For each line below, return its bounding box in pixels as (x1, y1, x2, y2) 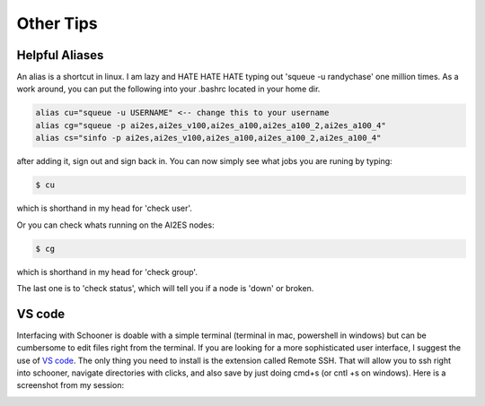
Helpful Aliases (16, 48, 104, 63)
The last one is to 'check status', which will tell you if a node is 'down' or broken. (16, 282, 314, 293)
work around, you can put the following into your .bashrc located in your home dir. (16, 83, 321, 94)
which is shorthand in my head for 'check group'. (16, 266, 198, 277)
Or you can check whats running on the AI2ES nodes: (16, 220, 215, 230)
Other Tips (16, 13, 98, 33)
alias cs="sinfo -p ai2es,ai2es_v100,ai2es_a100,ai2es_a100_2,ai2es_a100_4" (35, 133, 382, 143)
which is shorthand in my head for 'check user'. (16, 203, 193, 214)
